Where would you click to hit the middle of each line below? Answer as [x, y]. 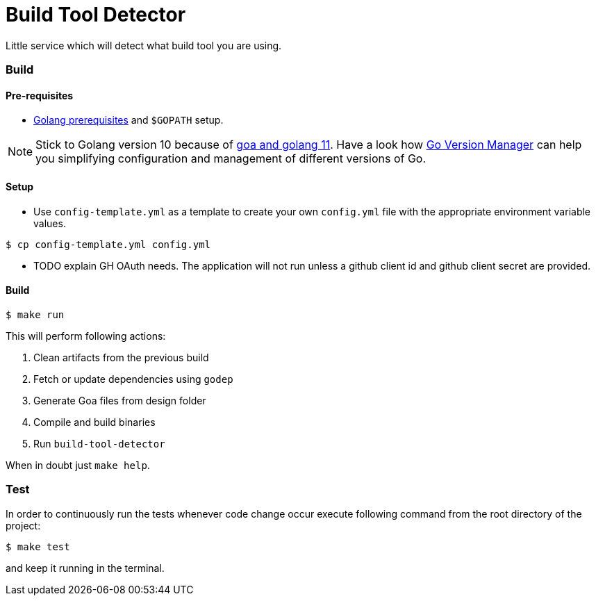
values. [50, 223]
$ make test [38, 546]
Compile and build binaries [94, 422]
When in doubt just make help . [78, 465]
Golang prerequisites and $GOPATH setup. [129, 120]
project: [23, 525]
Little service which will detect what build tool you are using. [144, 45]
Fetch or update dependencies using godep [133, 379]
